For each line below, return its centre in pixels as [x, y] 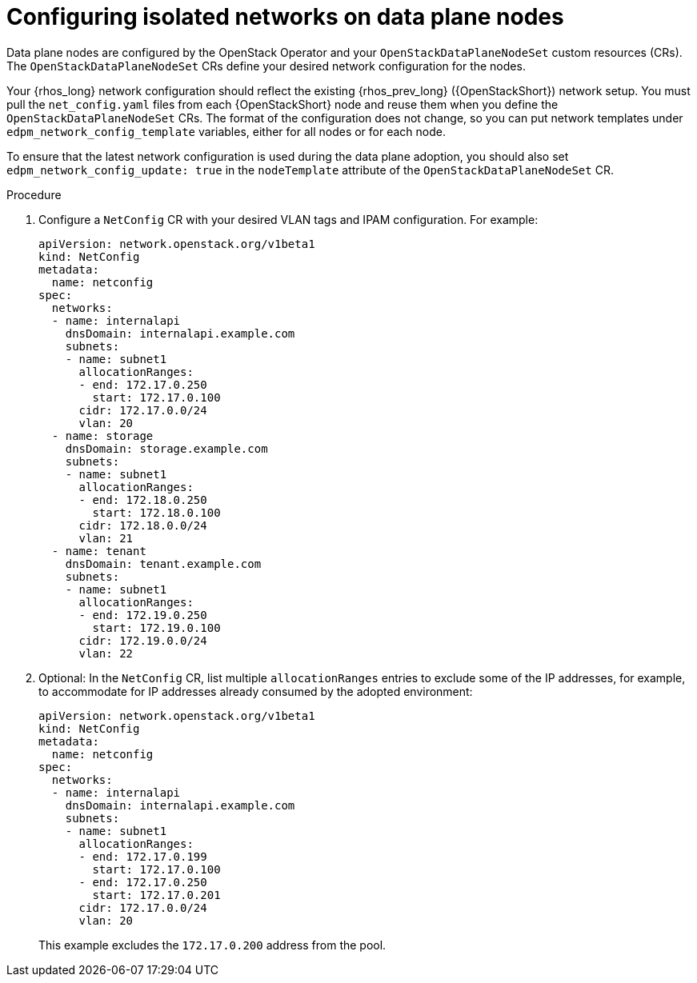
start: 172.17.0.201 [156, 895]
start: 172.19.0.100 [156, 627]
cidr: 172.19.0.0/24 [143, 640]
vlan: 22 [106, 653]
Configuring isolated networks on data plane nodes [285, 17]
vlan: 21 [106, 538]
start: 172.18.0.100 [156, 512]
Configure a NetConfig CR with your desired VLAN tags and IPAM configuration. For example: [288, 219]
